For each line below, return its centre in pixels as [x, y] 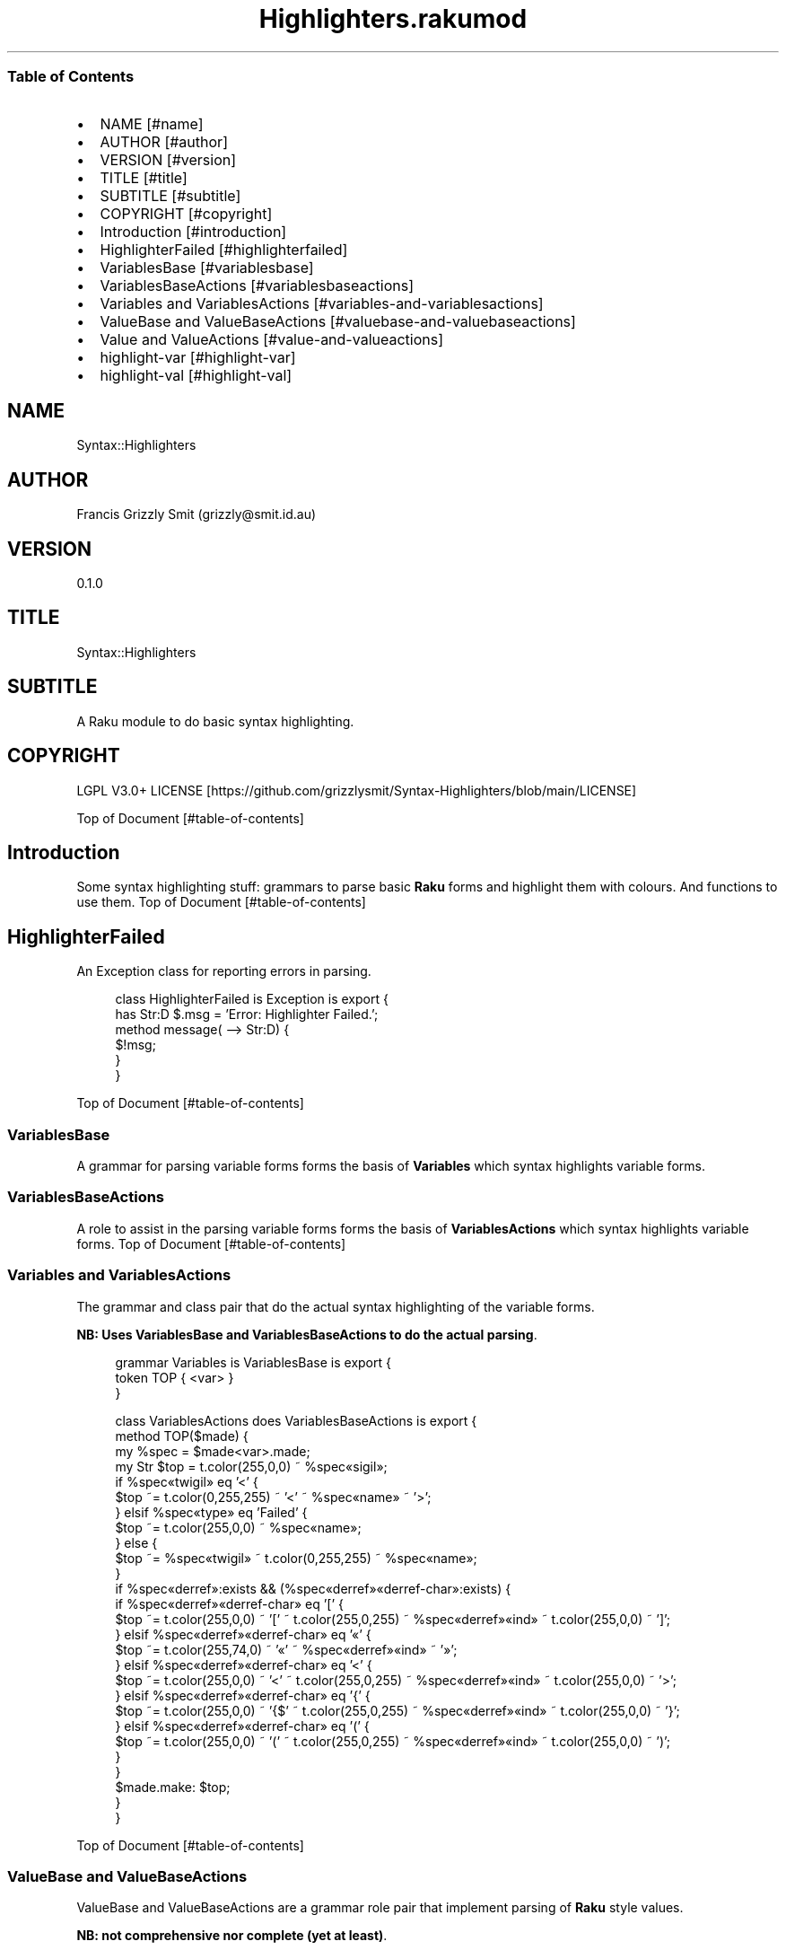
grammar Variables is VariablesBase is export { [253, 1362]
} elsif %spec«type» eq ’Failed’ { [211, 1512]
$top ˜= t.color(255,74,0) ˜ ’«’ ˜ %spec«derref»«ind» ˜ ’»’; [286, 1649]
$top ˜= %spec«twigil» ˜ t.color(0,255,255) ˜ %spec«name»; [296, 1558]
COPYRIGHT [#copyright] [186, 213]
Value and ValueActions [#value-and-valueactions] [272, 339]
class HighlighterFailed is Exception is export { [252, 999]
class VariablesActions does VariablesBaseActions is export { [296, 1420]
